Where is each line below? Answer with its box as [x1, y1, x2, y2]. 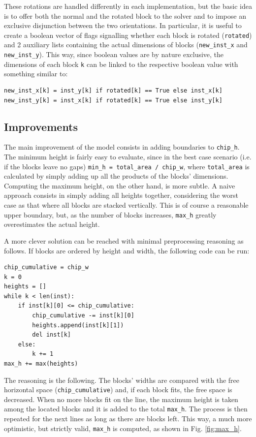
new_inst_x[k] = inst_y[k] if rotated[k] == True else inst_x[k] [4, 87, 223, 94]
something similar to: [4, 68, 68, 79]
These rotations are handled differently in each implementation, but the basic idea [4, 1, 252, 11]
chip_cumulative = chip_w [4, 264, 89, 271]
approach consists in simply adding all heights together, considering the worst [4, 190, 238, 200]
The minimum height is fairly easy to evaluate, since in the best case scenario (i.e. [4, 152, 252, 162]
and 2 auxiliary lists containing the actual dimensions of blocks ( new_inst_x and [4, 39, 248, 50]
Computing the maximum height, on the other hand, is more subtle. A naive [4, 180, 235, 190]
